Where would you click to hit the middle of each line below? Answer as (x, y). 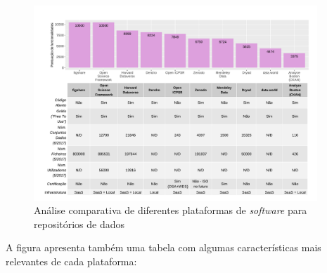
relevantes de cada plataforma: (71, 261)
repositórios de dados (79, 224)
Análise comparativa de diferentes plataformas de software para (171, 210)
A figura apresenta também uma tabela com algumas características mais (163, 247)
